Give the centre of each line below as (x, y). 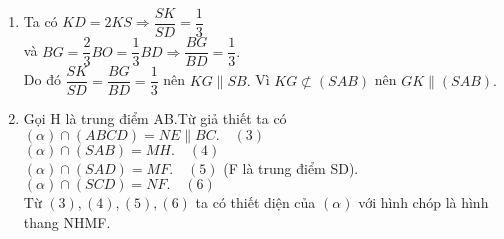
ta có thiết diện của (255, 202)
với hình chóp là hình (423, 202)
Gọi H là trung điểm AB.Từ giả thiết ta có (155, 118)
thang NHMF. (67, 221)
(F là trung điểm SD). (291, 167)
